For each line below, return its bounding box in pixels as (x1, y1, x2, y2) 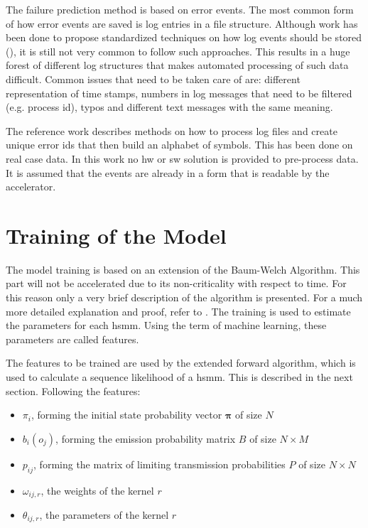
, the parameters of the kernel (39, 507, 169, 522)
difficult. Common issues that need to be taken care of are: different (6, 71, 301, 86)
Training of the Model (6, 220, 227, 249)
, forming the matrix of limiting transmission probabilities (33, 456, 286, 471)
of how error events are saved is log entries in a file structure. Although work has (6, 16, 358, 31)
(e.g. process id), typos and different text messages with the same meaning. (6, 99, 333, 114)
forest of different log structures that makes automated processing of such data (6, 58, 349, 72)
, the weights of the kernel (40, 483, 154, 497)
